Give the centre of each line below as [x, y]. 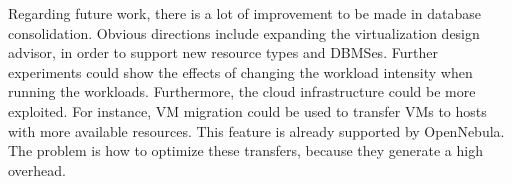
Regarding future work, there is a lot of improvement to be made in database [245, 13]
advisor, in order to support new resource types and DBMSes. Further [223, 52]
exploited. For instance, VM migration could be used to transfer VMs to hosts [247, 110]
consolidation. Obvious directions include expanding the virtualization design [244, 32]
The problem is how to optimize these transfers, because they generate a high [245, 150]
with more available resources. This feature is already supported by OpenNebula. [256, 130]
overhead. [37, 169]
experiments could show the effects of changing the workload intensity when [240, 71]
